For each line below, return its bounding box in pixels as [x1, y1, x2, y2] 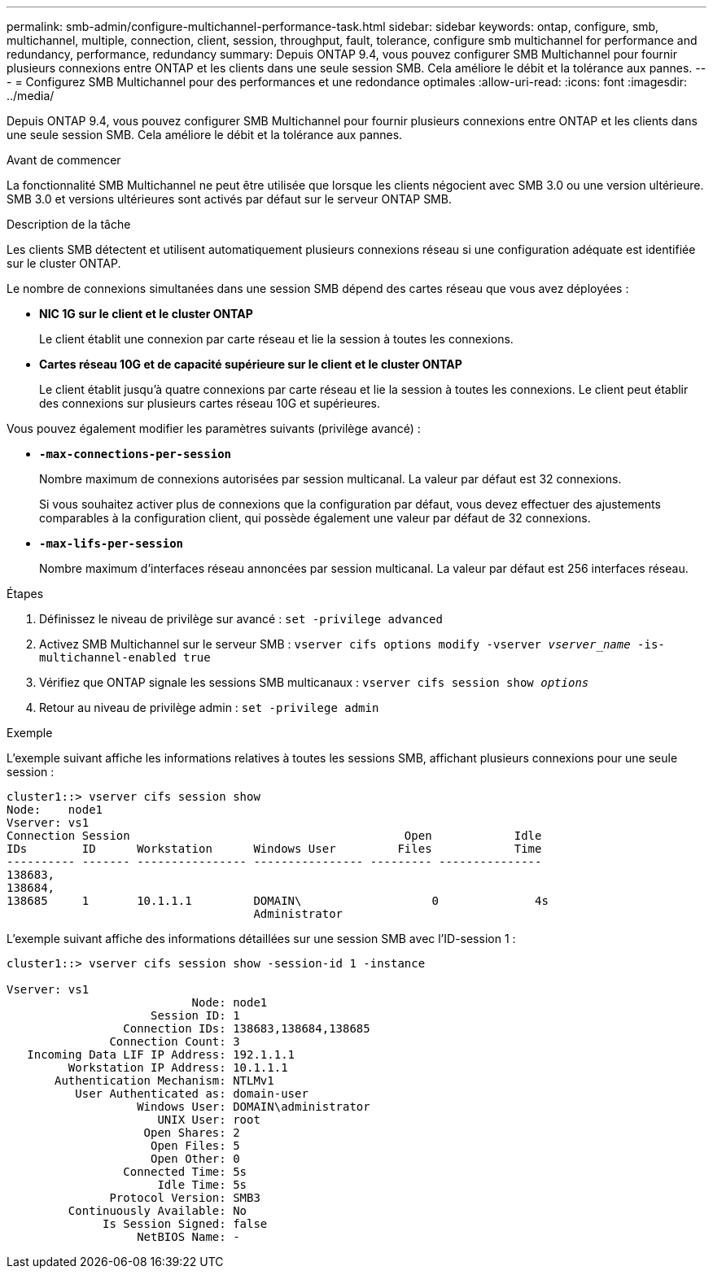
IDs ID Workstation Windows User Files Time [7, 842, 542, 855]
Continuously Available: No [68, 1204, 247, 1217]
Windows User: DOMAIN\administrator [137, 1100, 370, 1113]
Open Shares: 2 [143, 1126, 240, 1139]
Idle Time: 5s [157, 1178, 247, 1191]
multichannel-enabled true [39, 651, 211, 664]
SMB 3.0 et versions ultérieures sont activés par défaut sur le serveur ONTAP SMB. [7, 192, 452, 206]
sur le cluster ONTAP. [7, 256, 121, 270]
